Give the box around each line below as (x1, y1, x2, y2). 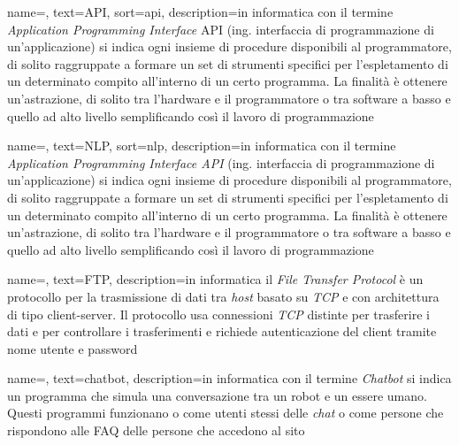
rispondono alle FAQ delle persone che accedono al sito (7, 421, 305, 440)
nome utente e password (7, 339, 138, 357)
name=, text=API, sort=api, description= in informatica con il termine (7, 3, 394, 20)
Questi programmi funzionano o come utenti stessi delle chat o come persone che (7, 403, 444, 422)
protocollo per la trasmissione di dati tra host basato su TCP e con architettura (7, 287, 440, 305)
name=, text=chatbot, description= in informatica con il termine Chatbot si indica (7, 369, 452, 387)
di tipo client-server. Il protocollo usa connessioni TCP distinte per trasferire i (7, 304, 430, 323)
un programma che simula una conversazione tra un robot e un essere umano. (7, 386, 427, 404)
